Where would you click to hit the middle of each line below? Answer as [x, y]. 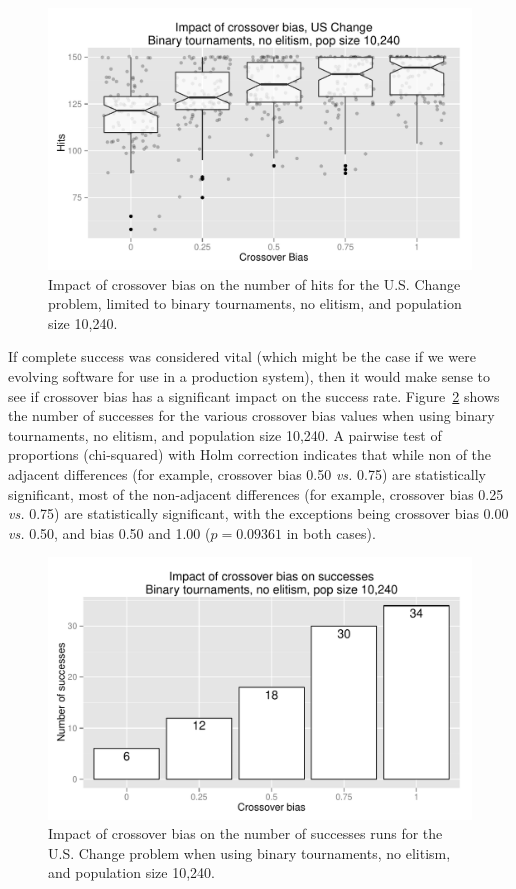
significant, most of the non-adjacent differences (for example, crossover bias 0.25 [256, 493]
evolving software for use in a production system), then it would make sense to [249, 376]
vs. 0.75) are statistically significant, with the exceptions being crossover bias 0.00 [258, 513]
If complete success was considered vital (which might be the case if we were [242, 356]
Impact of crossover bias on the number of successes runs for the [245, 833]
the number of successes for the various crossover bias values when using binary [251, 415]
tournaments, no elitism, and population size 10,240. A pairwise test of [225, 434]
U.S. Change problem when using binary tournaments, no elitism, [249, 852]
